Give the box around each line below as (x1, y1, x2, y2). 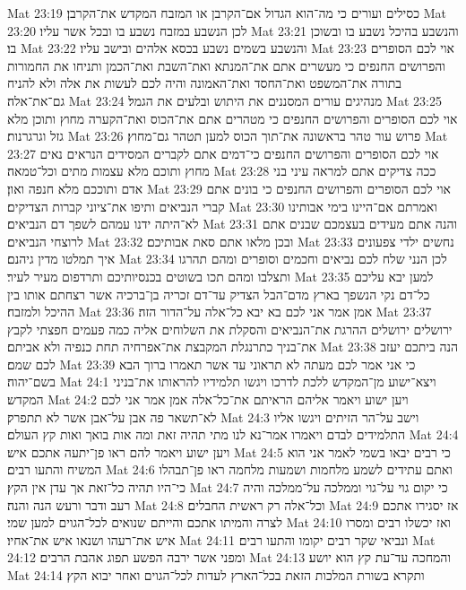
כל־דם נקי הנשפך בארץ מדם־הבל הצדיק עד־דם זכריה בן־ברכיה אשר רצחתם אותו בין (7, 284, 430, 303)
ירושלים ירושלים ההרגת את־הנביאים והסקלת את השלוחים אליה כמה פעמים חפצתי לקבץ (7, 319, 453, 338)
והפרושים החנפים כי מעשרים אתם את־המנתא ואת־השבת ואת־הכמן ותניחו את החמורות (7, 56, 445, 74)
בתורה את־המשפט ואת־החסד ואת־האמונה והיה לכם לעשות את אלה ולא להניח (7, 74, 402, 92)
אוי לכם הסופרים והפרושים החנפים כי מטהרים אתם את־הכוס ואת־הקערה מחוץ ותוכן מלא (7, 108, 458, 127)
